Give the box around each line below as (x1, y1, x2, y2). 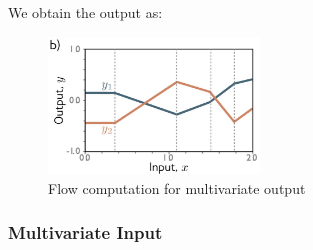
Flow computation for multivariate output (48, 177, 306, 198)
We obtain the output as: (8, 2, 163, 22)
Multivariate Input (8, 220, 163, 245)
